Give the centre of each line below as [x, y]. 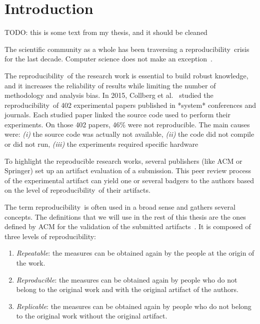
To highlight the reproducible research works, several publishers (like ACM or [123, 161]
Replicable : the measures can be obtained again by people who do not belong [134, 306]
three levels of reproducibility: [50, 236]
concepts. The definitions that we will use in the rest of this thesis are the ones [125, 216]
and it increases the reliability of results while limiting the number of [110, 85]
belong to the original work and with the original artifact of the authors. [127, 289]
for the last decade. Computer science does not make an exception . [108, 59]
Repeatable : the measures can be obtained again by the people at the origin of [135, 253]
